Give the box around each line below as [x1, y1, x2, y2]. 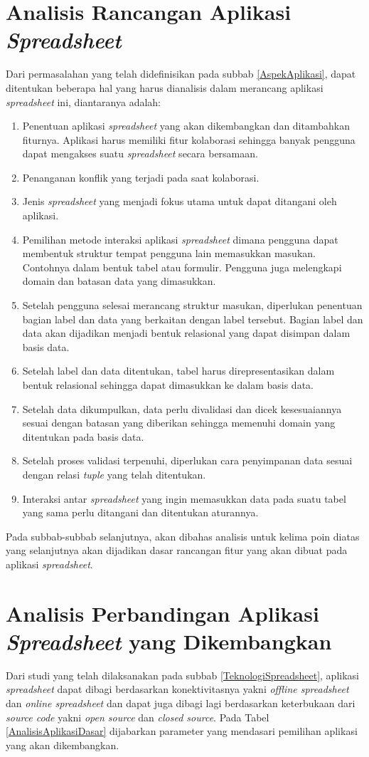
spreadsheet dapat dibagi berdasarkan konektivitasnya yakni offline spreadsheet [6, 682, 349, 696]
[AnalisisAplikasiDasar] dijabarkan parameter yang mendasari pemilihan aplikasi [6, 724, 358, 738]
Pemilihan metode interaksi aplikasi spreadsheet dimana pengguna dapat [22, 231, 338, 246]
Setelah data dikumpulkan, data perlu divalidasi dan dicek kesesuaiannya [22, 401, 342, 416]
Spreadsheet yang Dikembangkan [6, 626, 332, 656]
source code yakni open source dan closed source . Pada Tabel [6, 709, 269, 724]
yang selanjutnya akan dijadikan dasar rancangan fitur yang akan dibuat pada [6, 543, 348, 558]
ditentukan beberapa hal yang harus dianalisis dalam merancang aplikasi [6, 80, 323, 95]
